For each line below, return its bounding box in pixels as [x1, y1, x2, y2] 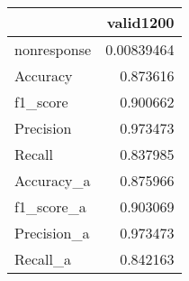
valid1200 [106, 12, 175, 33]
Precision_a [14, 222, 90, 243]
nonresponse [14, 39, 92, 60]
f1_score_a [14, 196, 86, 217]
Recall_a [14, 248, 71, 269]
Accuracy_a [14, 170, 91, 191]
